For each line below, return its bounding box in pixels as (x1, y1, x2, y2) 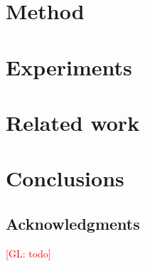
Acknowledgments (6, 212, 140, 234)
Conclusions (6, 164, 124, 193)
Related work (6, 107, 140, 137)
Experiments (6, 52, 132, 81)
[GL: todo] (6, 245, 51, 260)
